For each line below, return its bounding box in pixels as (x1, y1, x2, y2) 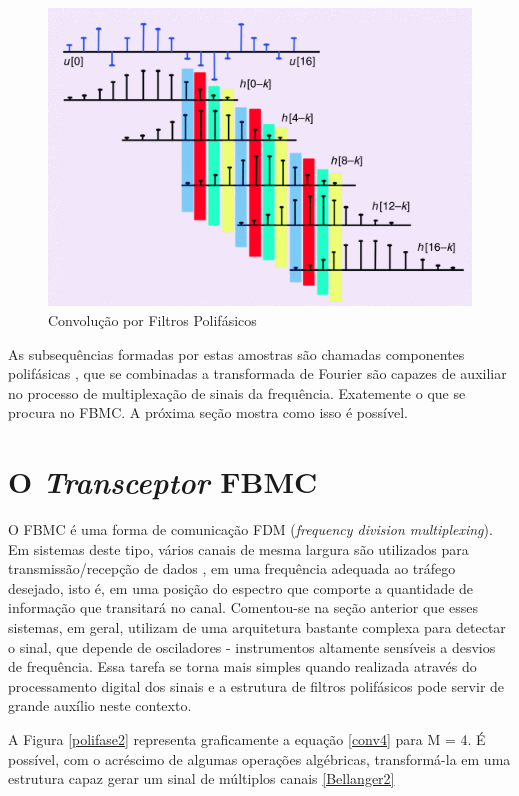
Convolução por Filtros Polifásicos (48, 309, 257, 330)
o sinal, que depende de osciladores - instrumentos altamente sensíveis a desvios (8, 636, 496, 657)
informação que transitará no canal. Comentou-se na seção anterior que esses (8, 597, 478, 618)
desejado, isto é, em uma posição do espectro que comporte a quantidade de (8, 577, 474, 598)
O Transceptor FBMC (8, 461, 318, 503)
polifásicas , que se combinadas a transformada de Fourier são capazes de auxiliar (8, 363, 507, 384)
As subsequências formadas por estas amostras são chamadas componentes (8, 343, 465, 364)
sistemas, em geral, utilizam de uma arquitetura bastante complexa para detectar (8, 617, 506, 638)
